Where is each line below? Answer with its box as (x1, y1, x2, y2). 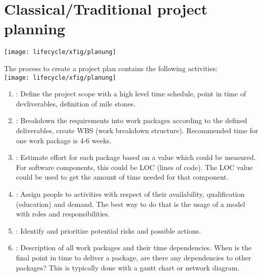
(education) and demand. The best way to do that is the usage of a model (16, 198, 245, 209)
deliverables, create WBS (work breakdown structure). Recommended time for (16, 125, 258, 135)
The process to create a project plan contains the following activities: (4, 63, 218, 73)
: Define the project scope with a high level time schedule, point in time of (16, 88, 246, 99)
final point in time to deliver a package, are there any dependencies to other (16, 252, 251, 262)
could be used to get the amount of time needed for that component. (16, 172, 229, 182)
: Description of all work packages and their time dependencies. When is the (16, 242, 252, 253)
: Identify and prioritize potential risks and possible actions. (16, 225, 201, 236)
